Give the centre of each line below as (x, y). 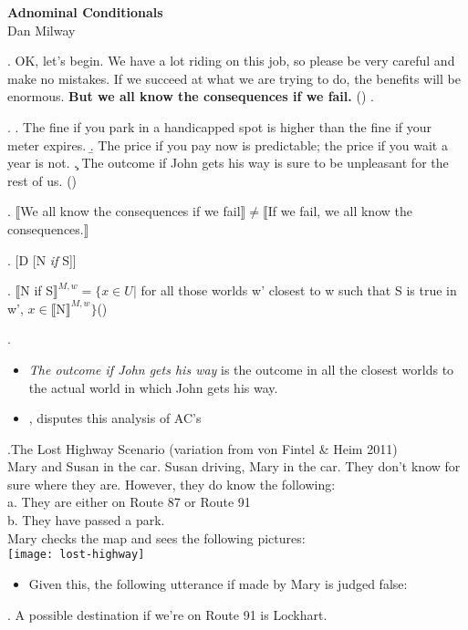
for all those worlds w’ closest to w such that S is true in (299, 290)
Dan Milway (42, 30)
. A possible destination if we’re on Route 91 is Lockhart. (167, 614)
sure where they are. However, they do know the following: (172, 484)
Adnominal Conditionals (85, 12)
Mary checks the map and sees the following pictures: (156, 537)
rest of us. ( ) (42, 180)
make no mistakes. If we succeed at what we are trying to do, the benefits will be (234, 78)
